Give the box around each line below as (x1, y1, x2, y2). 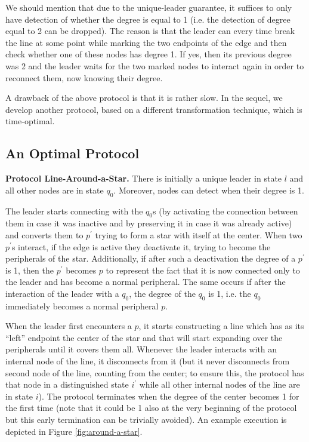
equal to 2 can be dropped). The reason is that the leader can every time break (5, 24, 295, 37)
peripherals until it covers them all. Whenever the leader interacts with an (5, 343, 277, 355)
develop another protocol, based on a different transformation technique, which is (5, 103, 302, 115)
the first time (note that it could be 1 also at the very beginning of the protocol (5, 401, 297, 414)
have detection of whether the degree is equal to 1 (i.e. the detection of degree (5, 13, 291, 25)
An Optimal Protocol (5, 144, 140, 162)
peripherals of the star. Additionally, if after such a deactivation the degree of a (5, 252, 296, 265)
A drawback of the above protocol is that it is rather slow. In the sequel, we (5, 91, 283, 104)
